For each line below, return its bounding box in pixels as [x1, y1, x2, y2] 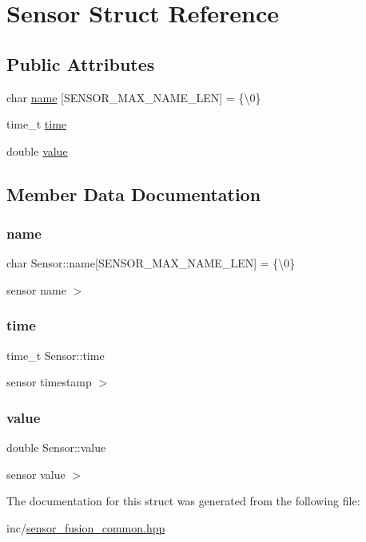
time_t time [6, 116, 67, 133]
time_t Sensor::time [6, 346, 105, 363]
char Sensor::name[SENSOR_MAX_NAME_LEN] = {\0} [6, 255, 296, 271]
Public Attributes [6, 51, 155, 76]
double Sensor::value [6, 439, 106, 456]
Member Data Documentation [6, 181, 261, 206]
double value [6, 142, 68, 159]
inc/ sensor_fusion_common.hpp [6, 519, 165, 536]
